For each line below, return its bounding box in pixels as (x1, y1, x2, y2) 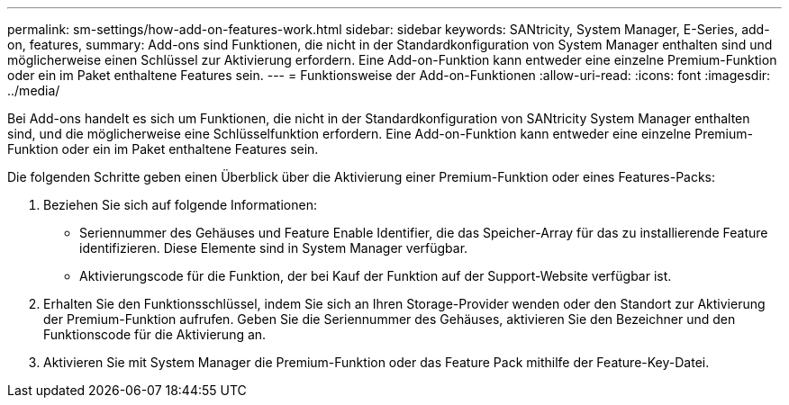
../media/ (7, 83, 60, 98)
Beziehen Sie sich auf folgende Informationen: (43, 197, 317, 212)
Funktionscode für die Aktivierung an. (43, 327, 267, 342)
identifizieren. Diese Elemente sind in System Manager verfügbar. (79, 240, 468, 256)
